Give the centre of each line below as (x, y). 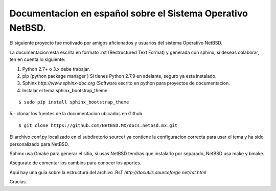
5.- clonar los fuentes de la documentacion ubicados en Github (76, 114)
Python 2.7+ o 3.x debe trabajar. (56, 69)
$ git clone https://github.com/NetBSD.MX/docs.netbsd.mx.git (98, 125)
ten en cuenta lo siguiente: (38, 59)
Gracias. (18, 182)
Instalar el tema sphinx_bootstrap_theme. (66, 90)
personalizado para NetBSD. (39, 144)
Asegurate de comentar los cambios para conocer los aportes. (75, 163)
